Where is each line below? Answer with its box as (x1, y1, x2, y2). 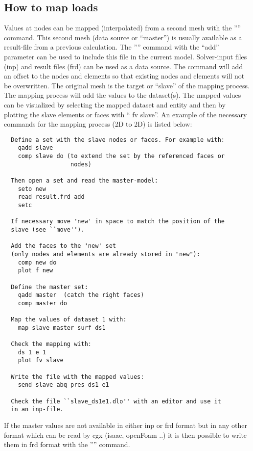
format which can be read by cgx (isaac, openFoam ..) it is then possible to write (4, 429, 247, 440)
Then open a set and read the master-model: (11, 177, 158, 185)
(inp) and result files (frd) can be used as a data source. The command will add (4, 61, 243, 71)
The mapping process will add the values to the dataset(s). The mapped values (4, 90, 241, 100)
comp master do (18, 299, 67, 307)
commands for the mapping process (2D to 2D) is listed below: (4, 119, 192, 129)
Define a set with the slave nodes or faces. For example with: (11, 136, 225, 143)
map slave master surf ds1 (18, 324, 106, 331)
